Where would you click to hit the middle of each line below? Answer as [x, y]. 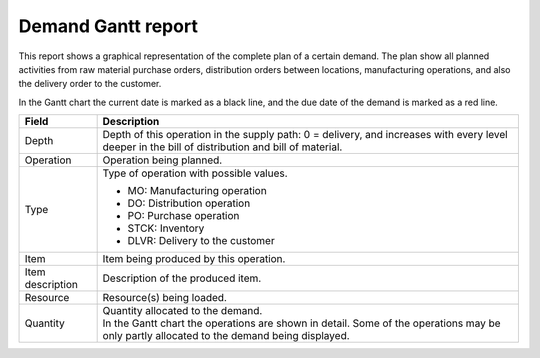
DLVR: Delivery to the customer [201, 241]
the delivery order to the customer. [90, 84]
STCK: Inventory [166, 228]
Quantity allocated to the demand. [182, 311]
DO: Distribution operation [189, 203]
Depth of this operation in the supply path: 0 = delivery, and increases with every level [305, 135]
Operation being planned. [162, 160]
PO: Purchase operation [183, 216]
